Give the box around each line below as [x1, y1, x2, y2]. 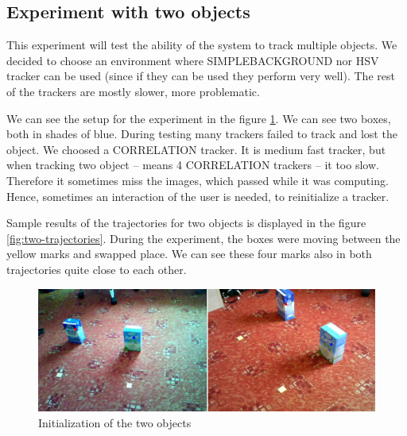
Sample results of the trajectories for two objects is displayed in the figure [6, 214, 366, 231]
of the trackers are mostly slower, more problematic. [6, 83, 260, 99]
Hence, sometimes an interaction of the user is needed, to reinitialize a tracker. [6, 187, 390, 204]
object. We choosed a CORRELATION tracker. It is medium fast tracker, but [6, 141, 386, 157]
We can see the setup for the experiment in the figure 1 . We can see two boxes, [6, 110, 391, 126]
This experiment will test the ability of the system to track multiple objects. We [6, 37, 397, 53]
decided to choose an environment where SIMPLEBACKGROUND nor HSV [6, 52, 379, 68]
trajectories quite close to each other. [6, 260, 187, 277]
